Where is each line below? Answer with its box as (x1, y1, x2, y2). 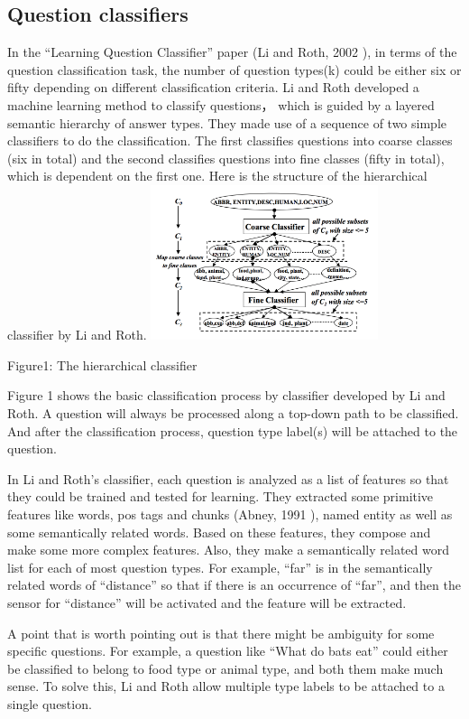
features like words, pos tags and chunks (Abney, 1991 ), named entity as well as (7, 505, 453, 524)
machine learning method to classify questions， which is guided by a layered (7, 95, 435, 114)
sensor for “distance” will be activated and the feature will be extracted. (7, 593, 407, 612)
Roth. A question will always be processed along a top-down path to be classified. (7, 404, 459, 423)
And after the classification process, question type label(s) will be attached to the (7, 421, 458, 440)
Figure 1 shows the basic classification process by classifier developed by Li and (7, 386, 446, 405)
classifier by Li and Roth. (7, 325, 147, 344)
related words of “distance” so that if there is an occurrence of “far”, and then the (7, 575, 461, 594)
